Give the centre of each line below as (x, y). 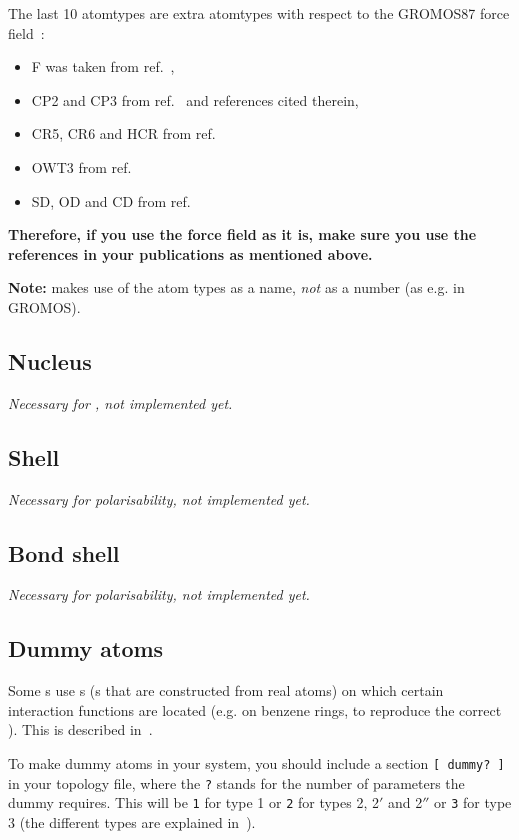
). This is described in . (80, 729)
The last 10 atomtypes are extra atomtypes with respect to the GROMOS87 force (259, 13)
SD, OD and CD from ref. (111, 200)
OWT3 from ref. (81, 166)
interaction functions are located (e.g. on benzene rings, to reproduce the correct (255, 709)
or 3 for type (473, 802)
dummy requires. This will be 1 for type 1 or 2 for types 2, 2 (193, 802)
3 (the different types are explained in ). (132, 821)
